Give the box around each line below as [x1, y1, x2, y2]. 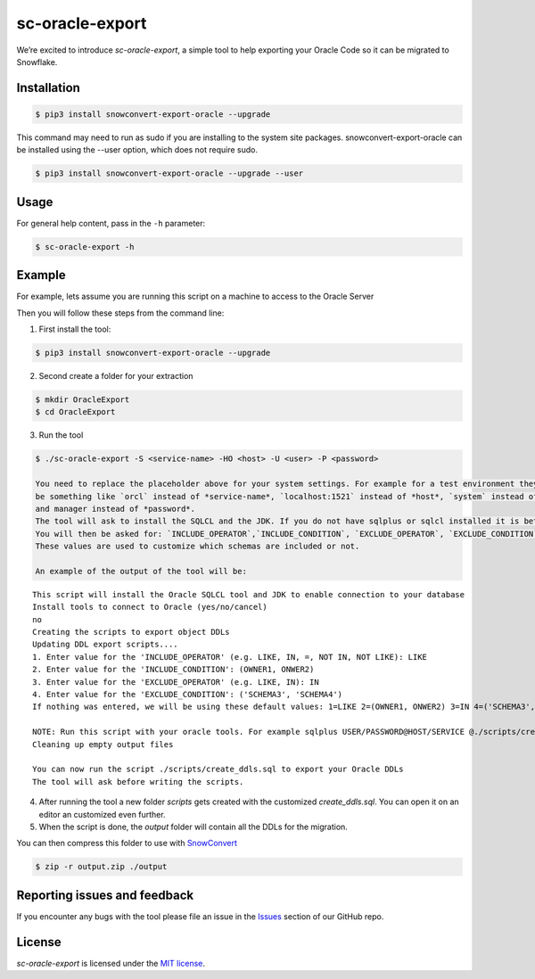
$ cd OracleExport [35, 407, 116, 417]
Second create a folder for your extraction [38, 371, 193, 382]
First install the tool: [38, 324, 111, 334]
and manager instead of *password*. [35, 504, 196, 514]
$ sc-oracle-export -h [35, 242, 135, 251]
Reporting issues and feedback [16, 887, 194, 902]
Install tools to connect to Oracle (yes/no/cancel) [32, 602, 267, 613]
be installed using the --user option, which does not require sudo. [16, 144, 259, 155]
